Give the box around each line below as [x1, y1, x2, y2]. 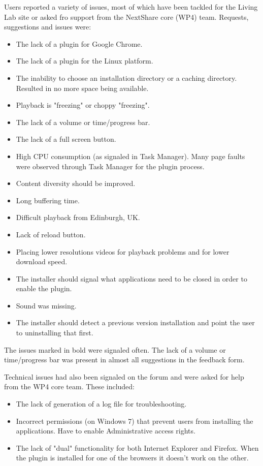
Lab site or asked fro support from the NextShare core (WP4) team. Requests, [4, 11, 249, 22]
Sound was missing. [16, 300, 77, 310]
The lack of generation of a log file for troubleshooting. [16, 398, 187, 409]
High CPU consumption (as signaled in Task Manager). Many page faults [16, 150, 245, 161]
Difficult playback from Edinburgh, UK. [16, 212, 140, 223]
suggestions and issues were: [4, 21, 91, 32]
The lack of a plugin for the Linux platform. [16, 55, 153, 66]
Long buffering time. [16, 195, 80, 205]
